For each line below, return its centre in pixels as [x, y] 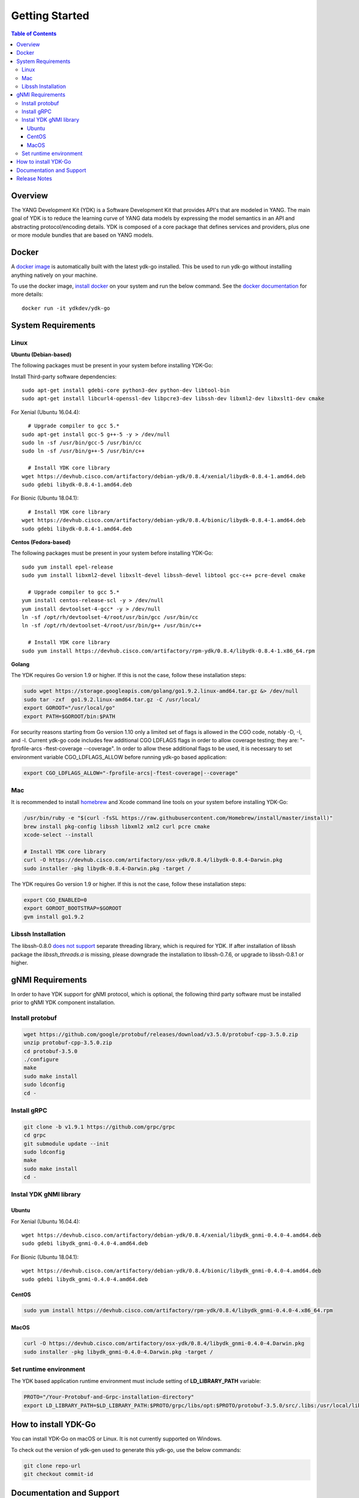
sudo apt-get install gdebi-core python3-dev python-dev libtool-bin [126, 390]
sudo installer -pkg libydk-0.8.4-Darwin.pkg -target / [107, 868]
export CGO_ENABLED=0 [55, 900]
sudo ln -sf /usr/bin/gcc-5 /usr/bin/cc [82, 443]
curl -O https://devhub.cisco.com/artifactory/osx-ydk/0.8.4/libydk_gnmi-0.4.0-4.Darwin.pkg [164, 1343]
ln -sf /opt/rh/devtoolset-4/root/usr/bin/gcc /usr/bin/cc [110, 617]
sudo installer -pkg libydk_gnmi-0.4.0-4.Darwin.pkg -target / [118, 1352]
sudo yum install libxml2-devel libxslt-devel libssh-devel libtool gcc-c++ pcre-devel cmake [164, 576]
